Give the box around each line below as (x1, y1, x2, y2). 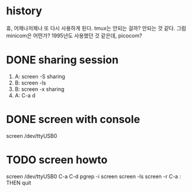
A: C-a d (14, 92, 36, 99)
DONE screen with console (6, 113, 140, 126)
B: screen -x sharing (14, 85, 65, 93)
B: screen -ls (14, 79, 46, 86)
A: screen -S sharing (14, 73, 65, 80)
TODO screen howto (6, 153, 108, 166)
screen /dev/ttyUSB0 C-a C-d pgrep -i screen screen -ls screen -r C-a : (6, 172, 181, 180)
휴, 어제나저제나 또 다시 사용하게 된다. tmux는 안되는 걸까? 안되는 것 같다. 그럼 (6, 24, 187, 32)
